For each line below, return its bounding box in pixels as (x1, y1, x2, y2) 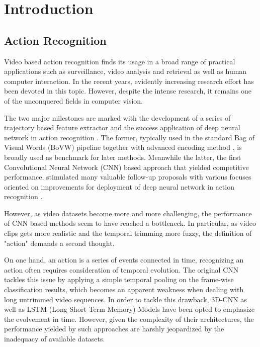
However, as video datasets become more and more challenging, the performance (4, 208, 252, 218)
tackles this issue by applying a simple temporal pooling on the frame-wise (4, 274, 234, 285)
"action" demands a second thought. (4, 237, 115, 248)
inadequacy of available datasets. (4, 333, 105, 344)
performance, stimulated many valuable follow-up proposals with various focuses (4, 171, 251, 182)
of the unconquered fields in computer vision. (4, 95, 143, 106)
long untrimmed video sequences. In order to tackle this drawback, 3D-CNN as (4, 294, 247, 304)
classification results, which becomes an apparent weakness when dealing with (4, 284, 244, 295)
